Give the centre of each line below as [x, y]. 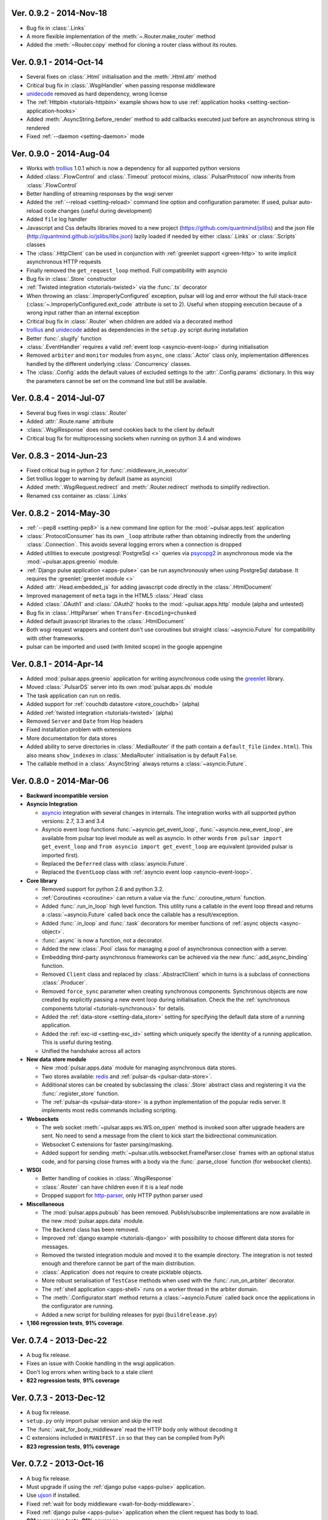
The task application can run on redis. [74, 696]
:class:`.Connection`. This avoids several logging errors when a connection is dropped [134, 545]
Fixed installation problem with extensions [79, 730]
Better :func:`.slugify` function [64, 338]
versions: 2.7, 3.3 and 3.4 [73, 821]
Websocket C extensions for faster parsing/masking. [107, 1144]
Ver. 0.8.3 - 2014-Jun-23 [59, 456]
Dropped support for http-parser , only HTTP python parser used [122, 1195]
